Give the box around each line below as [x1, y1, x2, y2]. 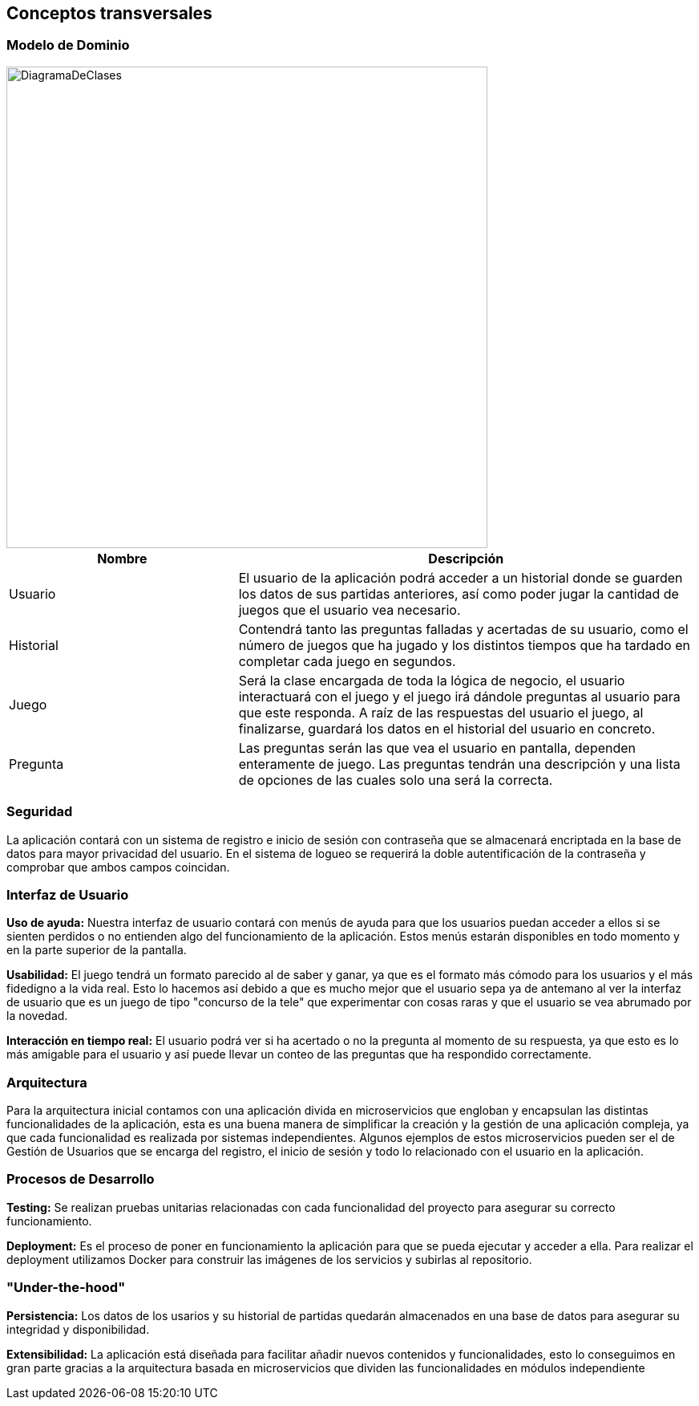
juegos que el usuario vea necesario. [238, 601, 461, 618]
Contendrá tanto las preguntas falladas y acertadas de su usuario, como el [238, 620, 689, 637]
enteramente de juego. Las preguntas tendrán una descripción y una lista [238, 755, 681, 772]
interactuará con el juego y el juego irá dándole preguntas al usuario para [238, 688, 681, 705]
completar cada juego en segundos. [238, 652, 456, 669]
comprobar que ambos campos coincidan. [6, 859, 230, 874]
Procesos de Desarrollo [6, 1171, 155, 1188]
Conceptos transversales [6, 3, 212, 23]
